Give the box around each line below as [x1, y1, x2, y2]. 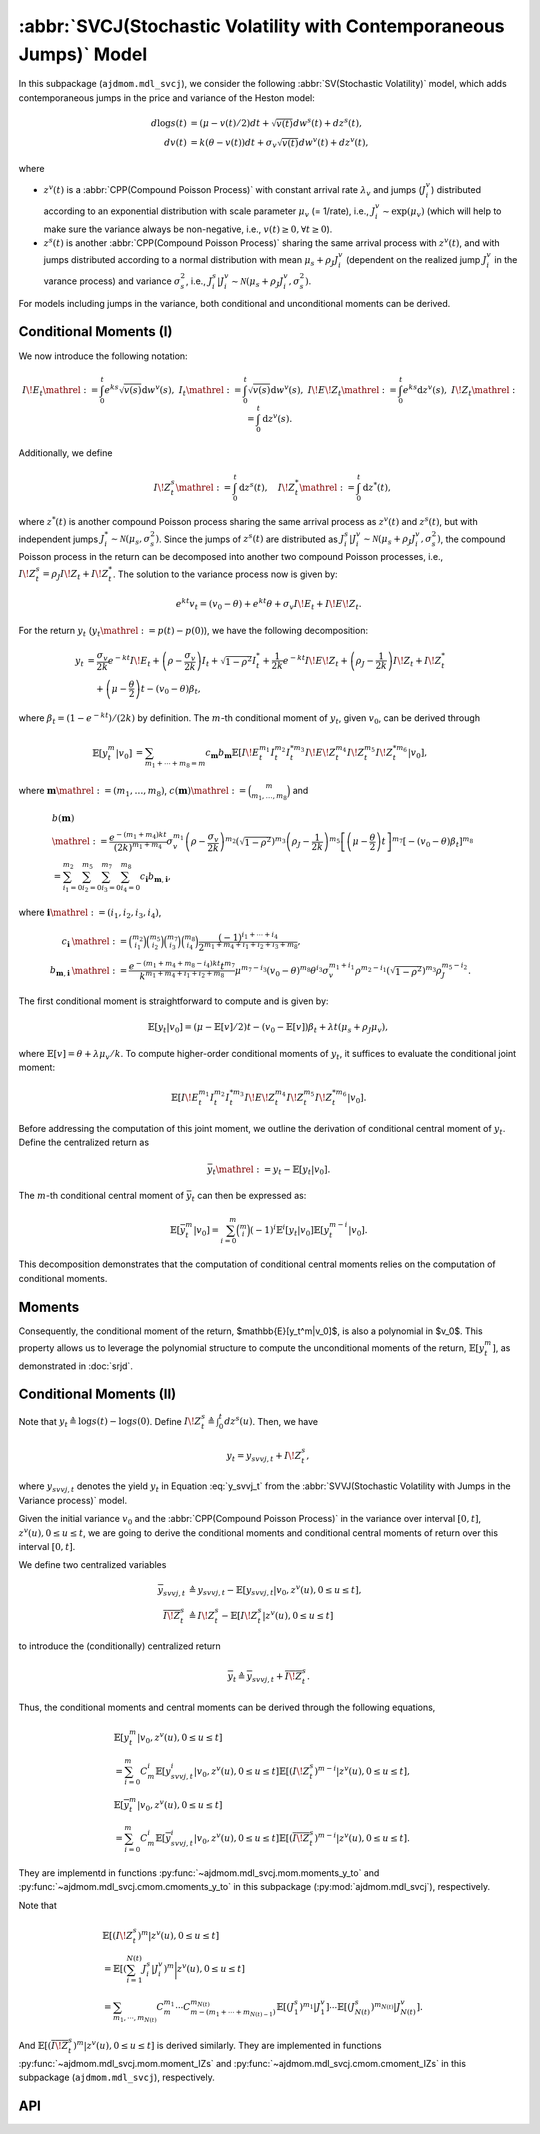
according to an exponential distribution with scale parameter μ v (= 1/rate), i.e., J [43, 205, 376, 219]
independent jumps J [18, 533, 105, 545]
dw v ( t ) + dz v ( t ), [298, 135, 369, 148]
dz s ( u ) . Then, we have [224, 1414, 319, 1427]
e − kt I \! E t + [107, 653, 160, 669]
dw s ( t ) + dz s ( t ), [293, 115, 362, 129]
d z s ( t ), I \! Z [238, 480, 295, 493]
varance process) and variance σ [43, 275, 181, 287]
